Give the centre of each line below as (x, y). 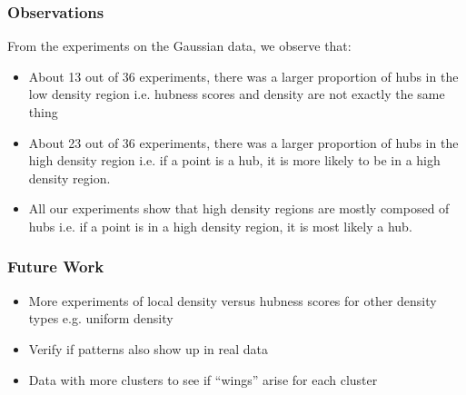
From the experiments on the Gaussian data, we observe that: (179, 46)
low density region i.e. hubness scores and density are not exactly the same (237, 94)
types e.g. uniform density (101, 318)
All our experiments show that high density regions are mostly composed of (239, 208)
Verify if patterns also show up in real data (149, 348)
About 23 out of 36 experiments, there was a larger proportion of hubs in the (243, 142)
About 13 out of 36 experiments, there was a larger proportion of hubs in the (243, 76)
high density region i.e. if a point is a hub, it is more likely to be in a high (234, 160)
